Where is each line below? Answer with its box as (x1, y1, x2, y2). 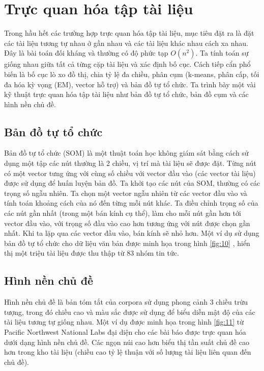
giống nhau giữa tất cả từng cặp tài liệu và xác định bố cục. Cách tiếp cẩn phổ (4, 59, 251, 69)
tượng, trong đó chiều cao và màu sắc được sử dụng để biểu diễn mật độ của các (4, 306, 255, 317)
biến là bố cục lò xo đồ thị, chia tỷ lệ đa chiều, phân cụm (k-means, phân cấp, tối (4, 68, 259, 79)
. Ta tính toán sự (195, 47, 249, 58)
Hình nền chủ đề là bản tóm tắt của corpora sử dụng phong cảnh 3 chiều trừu (4, 296, 248, 307)
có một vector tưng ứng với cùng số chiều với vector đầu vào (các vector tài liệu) (4, 167, 256, 178)
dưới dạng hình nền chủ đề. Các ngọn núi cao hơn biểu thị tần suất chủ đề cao (4, 336, 249, 347)
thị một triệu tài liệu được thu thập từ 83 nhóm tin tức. (4, 248, 179, 258)
